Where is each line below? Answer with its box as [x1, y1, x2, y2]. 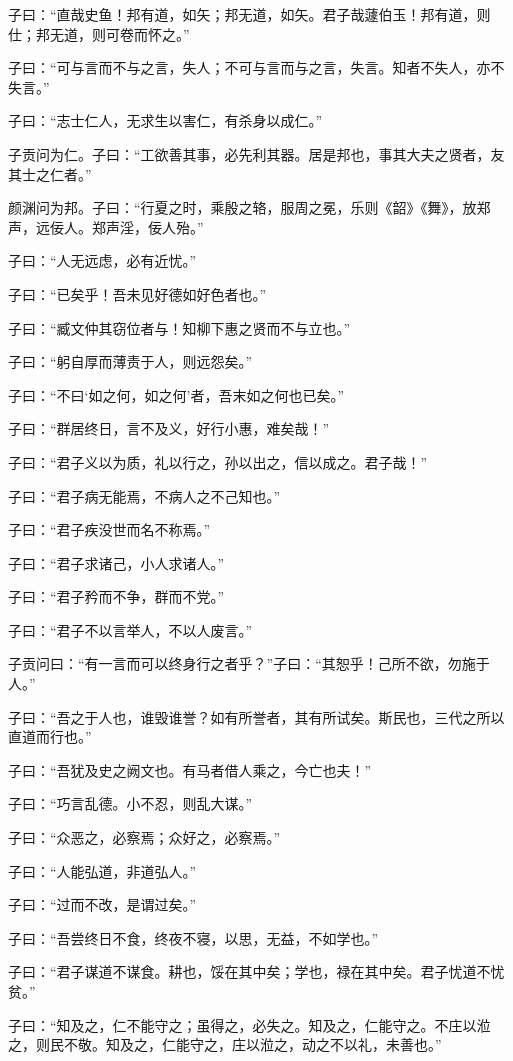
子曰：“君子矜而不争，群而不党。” [8, 586, 225, 607]
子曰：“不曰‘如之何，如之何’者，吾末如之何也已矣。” [8, 384, 344, 405]
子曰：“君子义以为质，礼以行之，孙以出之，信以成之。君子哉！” [8, 451, 428, 472]
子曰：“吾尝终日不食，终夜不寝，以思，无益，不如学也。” [8, 927, 379, 948]
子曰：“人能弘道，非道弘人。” [8, 860, 197, 881]
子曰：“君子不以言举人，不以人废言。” [8, 619, 253, 640]
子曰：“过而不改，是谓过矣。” [8, 894, 197, 915]
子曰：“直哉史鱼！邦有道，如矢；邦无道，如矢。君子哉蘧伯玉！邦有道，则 [8, 4, 491, 24]
